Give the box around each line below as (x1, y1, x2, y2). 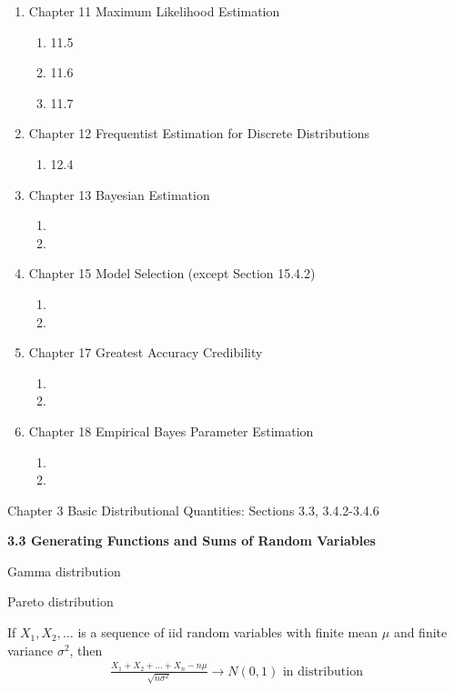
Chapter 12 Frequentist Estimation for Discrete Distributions (28, 124, 370, 143)
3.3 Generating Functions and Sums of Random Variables (7, 531, 376, 550)
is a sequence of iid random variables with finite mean (77, 623, 378, 642)
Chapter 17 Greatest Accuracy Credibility (28, 343, 263, 362)
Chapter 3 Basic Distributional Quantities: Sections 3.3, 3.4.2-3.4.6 (7, 500, 379, 519)
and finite (393, 623, 448, 642)
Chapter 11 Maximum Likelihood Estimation (28, 2, 280, 20)
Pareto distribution (7, 592, 114, 611)
